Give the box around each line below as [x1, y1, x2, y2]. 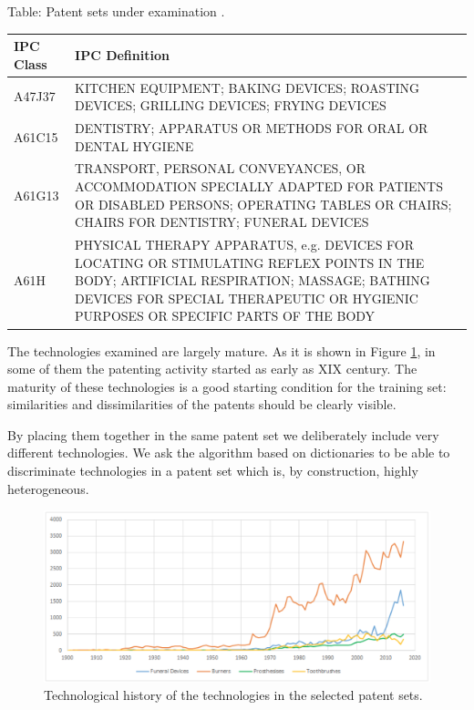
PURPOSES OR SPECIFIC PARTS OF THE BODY [75, 306, 376, 325]
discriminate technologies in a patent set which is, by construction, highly [7, 461, 418, 480]
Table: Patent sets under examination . [7, 2, 225, 20]
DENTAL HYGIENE [75, 136, 194, 155]
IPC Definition [75, 45, 170, 64]
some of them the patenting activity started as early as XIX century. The [7, 359, 417, 378]
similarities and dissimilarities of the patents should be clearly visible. [7, 395, 397, 414]
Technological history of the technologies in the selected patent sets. [44, 685, 423, 705]
